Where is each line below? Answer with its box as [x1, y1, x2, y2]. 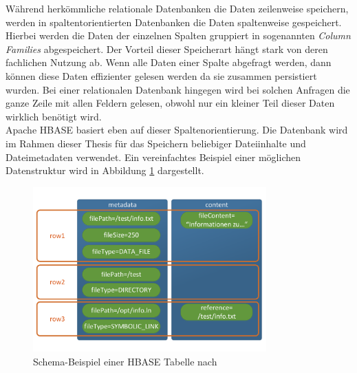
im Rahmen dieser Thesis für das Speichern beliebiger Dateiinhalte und [6, 136, 306, 150]
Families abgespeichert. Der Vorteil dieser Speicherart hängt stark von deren [6, 41, 328, 56]
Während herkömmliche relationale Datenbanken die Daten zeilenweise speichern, [6, 1, 349, 15]
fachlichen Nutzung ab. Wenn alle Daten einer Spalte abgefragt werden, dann [6, 55, 332, 70]
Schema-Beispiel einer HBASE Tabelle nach [33, 354, 217, 368]
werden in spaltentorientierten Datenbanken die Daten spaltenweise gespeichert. [6, 14, 342, 29]
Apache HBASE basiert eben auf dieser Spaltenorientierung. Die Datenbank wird [6, 122, 348, 137]
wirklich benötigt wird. [6, 109, 102, 123]
